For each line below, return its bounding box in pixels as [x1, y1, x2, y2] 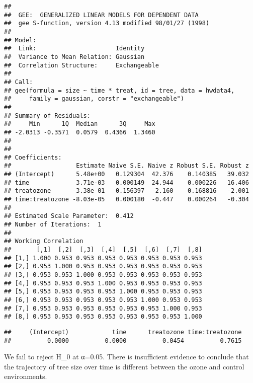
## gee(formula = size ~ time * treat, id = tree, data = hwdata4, [4, 87, 235, 94]
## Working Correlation [4, 238, 83, 245]
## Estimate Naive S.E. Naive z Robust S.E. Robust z [4, 162, 249, 170]
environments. [4, 371, 47, 381]
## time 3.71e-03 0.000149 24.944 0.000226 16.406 [4, 179, 249, 186]
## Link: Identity [4, 45, 145, 52]
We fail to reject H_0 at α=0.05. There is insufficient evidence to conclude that [4, 351, 249, 362]
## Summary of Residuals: [4, 112, 91, 119]
